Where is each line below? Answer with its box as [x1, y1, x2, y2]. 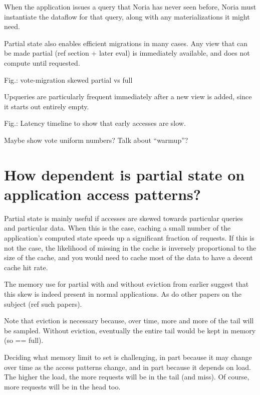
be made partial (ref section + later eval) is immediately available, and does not [4, 48, 250, 58]
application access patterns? [4, 183, 201, 204]
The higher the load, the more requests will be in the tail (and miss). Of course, [4, 371, 249, 382]
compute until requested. [4, 57, 80, 68]
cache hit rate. [4, 262, 48, 272]
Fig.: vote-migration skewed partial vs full [4, 74, 133, 85]
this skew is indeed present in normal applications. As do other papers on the [4, 289, 241, 299]
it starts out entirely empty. [4, 101, 89, 111]
